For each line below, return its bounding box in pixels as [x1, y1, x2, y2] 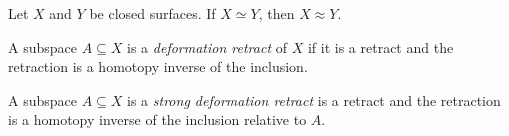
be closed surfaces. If [89, 3, 216, 23]
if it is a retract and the [307, 36, 454, 57]
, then [258, 3, 295, 23]
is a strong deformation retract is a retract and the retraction [127, 89, 501, 110]
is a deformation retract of [127, 36, 288, 57]
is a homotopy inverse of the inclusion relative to [8, 109, 307, 130]
